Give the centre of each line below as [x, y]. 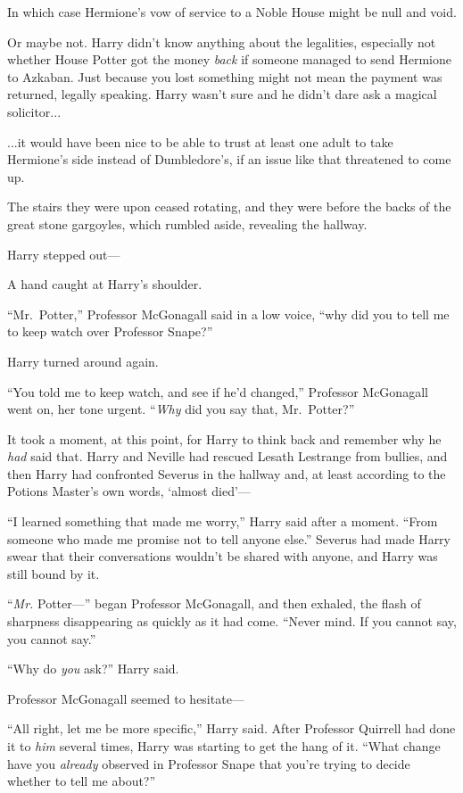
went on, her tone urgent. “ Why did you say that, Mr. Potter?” [181, 409]
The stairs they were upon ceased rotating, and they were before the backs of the [229, 207]
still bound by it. [54, 573]
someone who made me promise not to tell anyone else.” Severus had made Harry [229, 538]
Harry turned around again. [83, 361]
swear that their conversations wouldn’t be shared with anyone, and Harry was [223, 556]
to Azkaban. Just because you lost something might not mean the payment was [225, 76]
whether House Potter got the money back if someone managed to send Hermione [229, 59]
